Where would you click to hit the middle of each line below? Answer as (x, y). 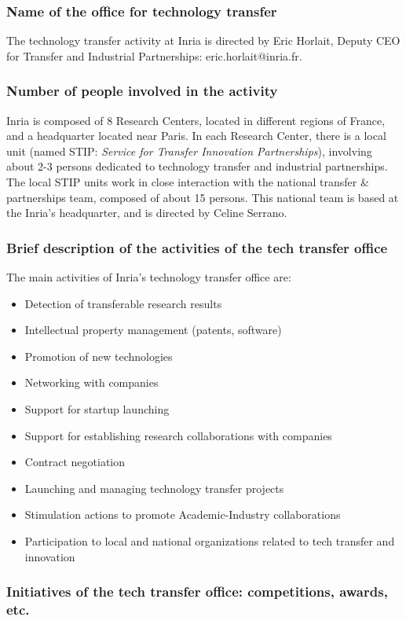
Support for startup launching (97, 408)
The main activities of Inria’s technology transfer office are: (149, 277)
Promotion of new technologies (99, 356)
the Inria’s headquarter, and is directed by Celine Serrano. (147, 213)
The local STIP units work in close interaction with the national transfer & (188, 182)
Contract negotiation (75, 462)
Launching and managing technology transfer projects (154, 488)
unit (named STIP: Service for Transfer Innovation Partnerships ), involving (189, 151)
